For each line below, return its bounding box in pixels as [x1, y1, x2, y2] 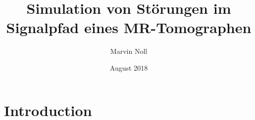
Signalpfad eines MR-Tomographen [6, 17, 252, 38]
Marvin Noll [110, 46, 148, 56]
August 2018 [109, 62, 148, 73]
